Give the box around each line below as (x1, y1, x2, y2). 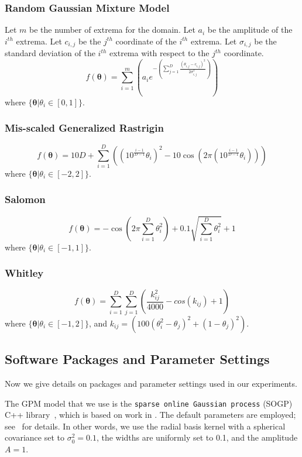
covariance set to (5, 431, 64, 444)
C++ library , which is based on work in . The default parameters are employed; (5, 408, 296, 421)
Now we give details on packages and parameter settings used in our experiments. (5, 377, 297, 389)
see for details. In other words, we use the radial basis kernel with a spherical (5, 420, 286, 432)
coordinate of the (115, 35, 177, 47)
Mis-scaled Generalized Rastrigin (5, 121, 164, 135)
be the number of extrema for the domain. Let (29, 23, 195, 36)
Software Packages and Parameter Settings (5, 350, 270, 368)
